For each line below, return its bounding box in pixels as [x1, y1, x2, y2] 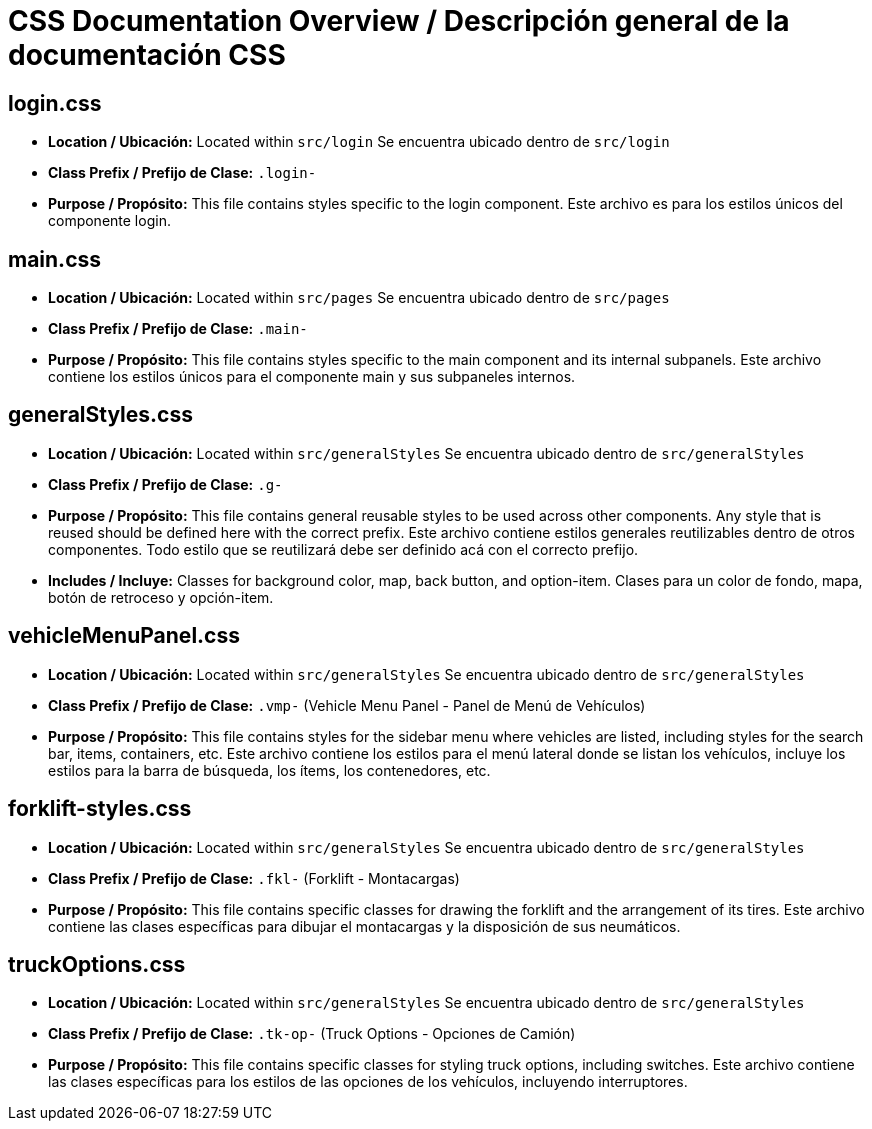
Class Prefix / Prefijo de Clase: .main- [48, 320, 308, 338]
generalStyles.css [8, 402, 193, 428]
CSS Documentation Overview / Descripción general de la [8, 4, 790, 38]
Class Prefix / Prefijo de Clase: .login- [48, 164, 317, 182]
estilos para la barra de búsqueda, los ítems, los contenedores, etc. [48, 761, 491, 779]
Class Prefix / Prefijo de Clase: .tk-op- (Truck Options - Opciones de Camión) [48, 1025, 576, 1043]
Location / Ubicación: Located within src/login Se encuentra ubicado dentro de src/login [48, 133, 670, 151]
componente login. [48, 212, 171, 230]
